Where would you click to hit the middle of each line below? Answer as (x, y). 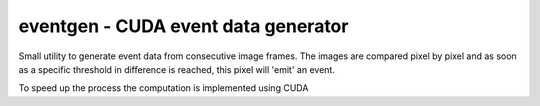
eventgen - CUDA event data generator (183, 26)
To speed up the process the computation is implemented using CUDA (163, 88)
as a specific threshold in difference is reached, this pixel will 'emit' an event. (176, 69)
